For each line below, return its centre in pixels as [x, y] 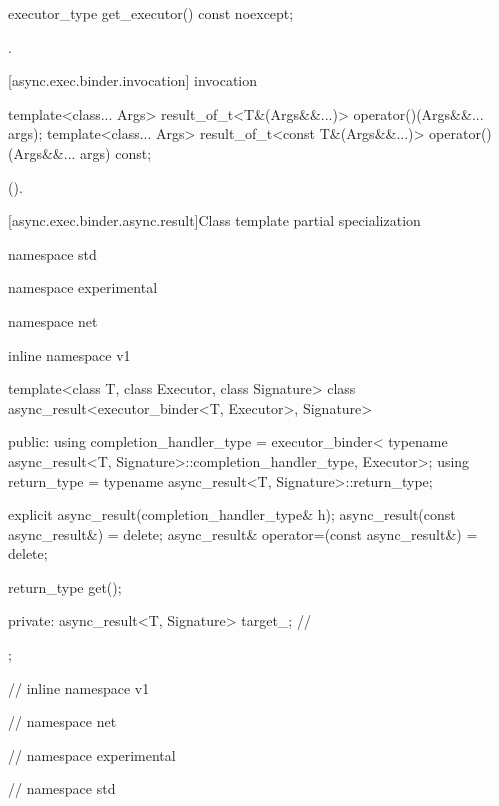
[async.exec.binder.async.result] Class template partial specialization [214, 220]
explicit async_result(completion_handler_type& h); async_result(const [232, 514]
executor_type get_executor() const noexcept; [151, 13]
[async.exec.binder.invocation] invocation [133, 80]
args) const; [116, 152]
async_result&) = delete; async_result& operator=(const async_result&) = [243, 533]
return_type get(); [65, 586]
